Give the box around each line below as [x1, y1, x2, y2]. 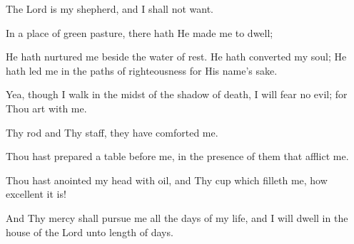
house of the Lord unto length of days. [6, 224, 173, 239]
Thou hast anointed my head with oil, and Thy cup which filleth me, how [6, 172, 328, 187]
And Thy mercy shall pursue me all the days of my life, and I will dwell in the [6, 210, 348, 225]
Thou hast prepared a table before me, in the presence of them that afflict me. [6, 149, 349, 164]
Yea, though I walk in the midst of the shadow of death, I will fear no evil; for [6, 87, 348, 102]
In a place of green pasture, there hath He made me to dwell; [6, 25, 273, 40]
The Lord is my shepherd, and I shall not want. [6, 1, 214, 16]
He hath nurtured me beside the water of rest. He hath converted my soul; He [6, 49, 347, 64]
